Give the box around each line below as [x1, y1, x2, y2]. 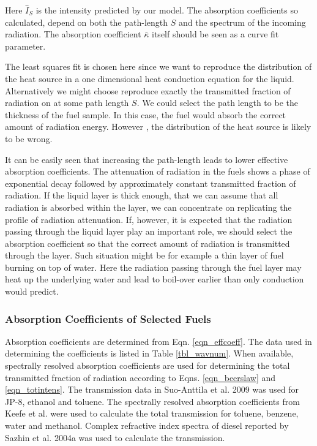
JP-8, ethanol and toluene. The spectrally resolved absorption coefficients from [5, 395, 300, 407]
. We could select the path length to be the [136, 96, 298, 109]
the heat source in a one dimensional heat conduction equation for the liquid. [5, 72, 294, 85]
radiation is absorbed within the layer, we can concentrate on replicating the [5, 200, 292, 213]
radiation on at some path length [5, 96, 129, 109]
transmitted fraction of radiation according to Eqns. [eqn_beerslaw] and [5, 371, 276, 384]
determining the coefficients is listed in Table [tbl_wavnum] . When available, [5, 347, 294, 360]
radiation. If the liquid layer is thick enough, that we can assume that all [5, 189, 278, 202]
